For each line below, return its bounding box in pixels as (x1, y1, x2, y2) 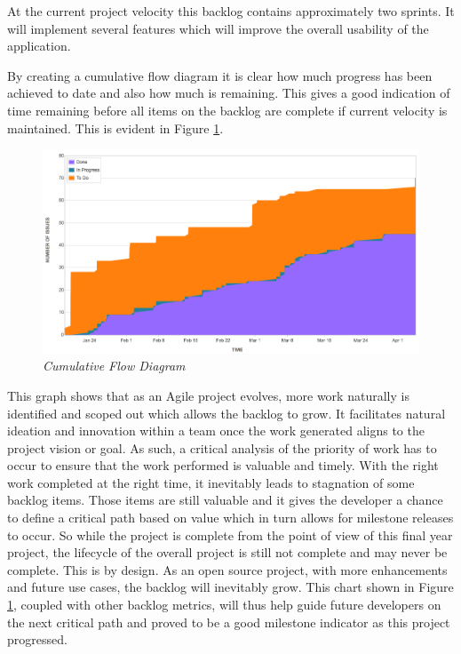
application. (7, 36, 71, 55)
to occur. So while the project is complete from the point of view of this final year (7, 525, 453, 544)
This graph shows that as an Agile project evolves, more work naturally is (7, 386, 409, 404)
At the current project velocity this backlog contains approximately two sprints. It (7, 2, 455, 20)
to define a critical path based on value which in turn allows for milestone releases (7, 508, 454, 527)
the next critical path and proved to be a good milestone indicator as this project (7, 612, 450, 631)
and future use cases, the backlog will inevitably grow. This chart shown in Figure (7, 578, 454, 596)
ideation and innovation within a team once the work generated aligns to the (7, 421, 425, 440)
